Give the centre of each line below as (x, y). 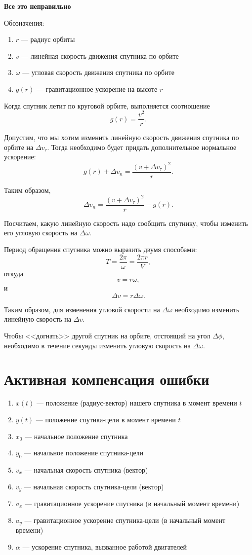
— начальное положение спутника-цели (84, 453)
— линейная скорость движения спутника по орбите (100, 55)
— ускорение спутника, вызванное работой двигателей (105, 546)
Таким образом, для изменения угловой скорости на (82, 309)
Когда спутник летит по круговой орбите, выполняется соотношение (107, 105)
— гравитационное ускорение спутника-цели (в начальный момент (125, 520)
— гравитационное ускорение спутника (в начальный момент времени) (132, 503)
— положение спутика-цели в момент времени (106, 419)
